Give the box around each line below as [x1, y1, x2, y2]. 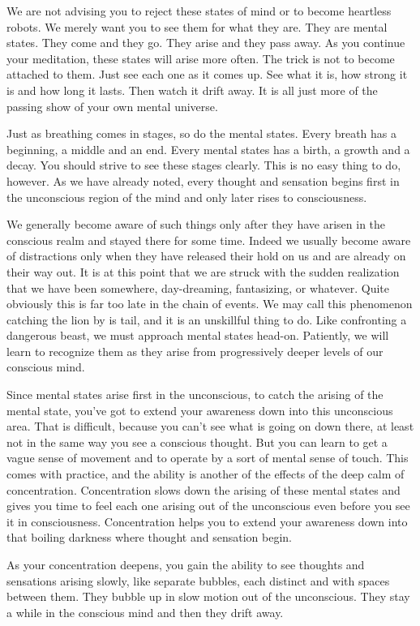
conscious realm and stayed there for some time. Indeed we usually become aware [6, 231, 411, 248]
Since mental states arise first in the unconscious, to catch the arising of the [6, 386, 384, 403]
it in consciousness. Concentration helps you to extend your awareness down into [6, 512, 408, 530]
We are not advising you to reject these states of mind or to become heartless [6, 2, 392, 19]
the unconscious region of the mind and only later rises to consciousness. [6, 188, 367, 205]
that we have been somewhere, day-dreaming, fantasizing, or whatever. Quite [6, 279, 390, 296]
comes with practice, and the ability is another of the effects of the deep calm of [6, 465, 405, 482]
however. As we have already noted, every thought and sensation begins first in [6, 172, 400, 189]
